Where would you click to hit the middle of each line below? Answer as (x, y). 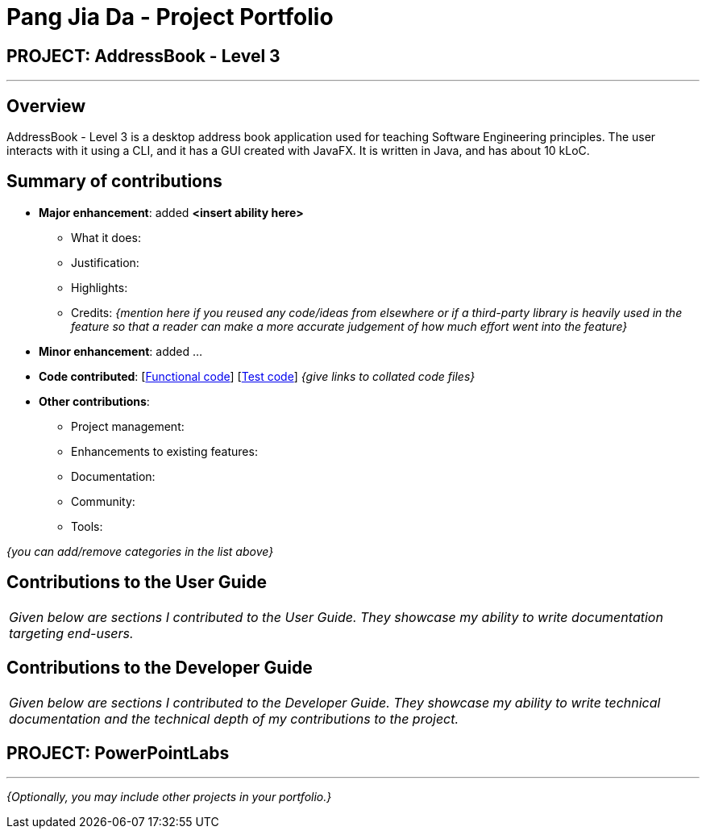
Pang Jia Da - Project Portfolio (170, 17)
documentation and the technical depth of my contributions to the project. (234, 718)
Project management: (128, 426)
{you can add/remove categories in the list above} (140, 551)
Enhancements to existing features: (164, 451)
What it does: (106, 237)
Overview (46, 106)
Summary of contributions (114, 182)
